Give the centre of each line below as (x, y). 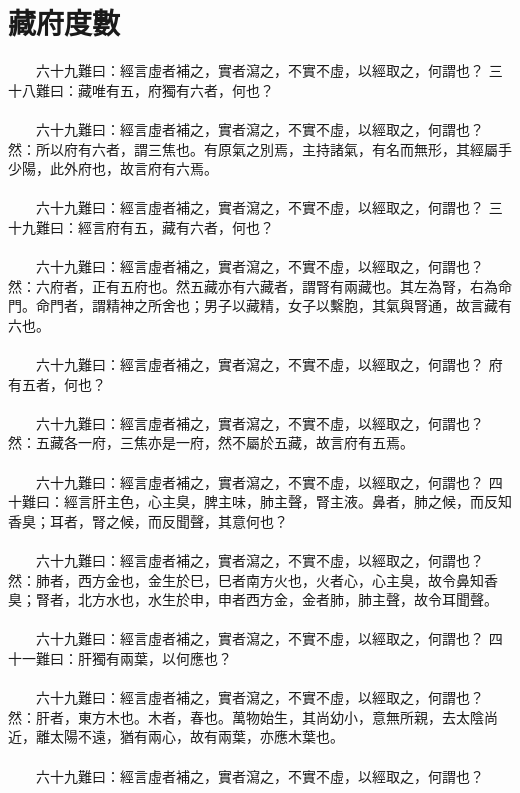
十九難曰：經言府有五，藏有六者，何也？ (141, 226)
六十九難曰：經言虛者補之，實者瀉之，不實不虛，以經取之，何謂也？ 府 (269, 364)
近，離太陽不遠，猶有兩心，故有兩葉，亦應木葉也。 (176, 736)
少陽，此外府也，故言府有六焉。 (113, 168)
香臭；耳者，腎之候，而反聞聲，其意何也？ (148, 520)
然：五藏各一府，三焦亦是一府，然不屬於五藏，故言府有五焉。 (211, 442)
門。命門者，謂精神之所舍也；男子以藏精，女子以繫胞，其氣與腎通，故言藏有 (260, 305)
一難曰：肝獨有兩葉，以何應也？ (126, 657)
